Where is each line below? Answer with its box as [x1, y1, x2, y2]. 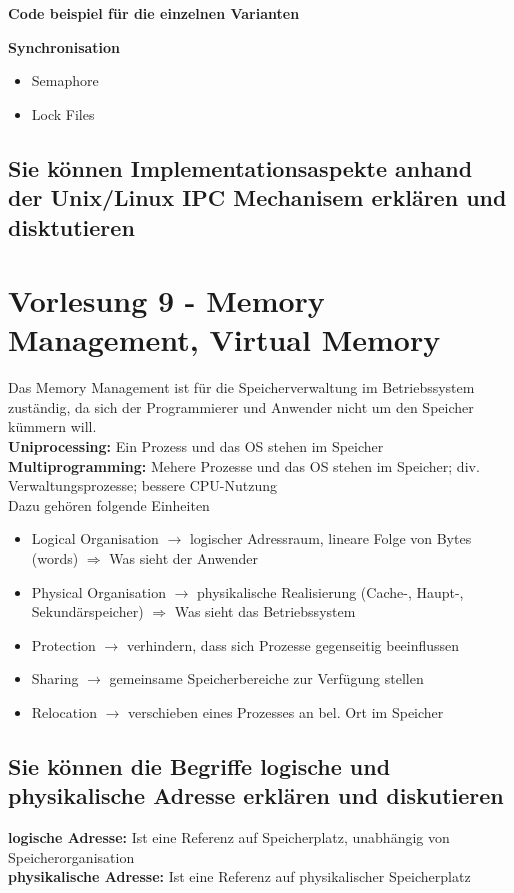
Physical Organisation [31, 581, 166, 602]
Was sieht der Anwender [109, 548, 259, 568]
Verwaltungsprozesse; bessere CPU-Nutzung [8, 475, 278, 496]
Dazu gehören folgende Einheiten [8, 494, 210, 515]
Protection [31, 634, 96, 655]
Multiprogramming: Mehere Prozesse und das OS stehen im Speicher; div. [8, 455, 480, 476]
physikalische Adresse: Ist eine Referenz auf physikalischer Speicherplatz [8, 866, 471, 887]
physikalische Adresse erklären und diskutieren [8, 780, 504, 811]
